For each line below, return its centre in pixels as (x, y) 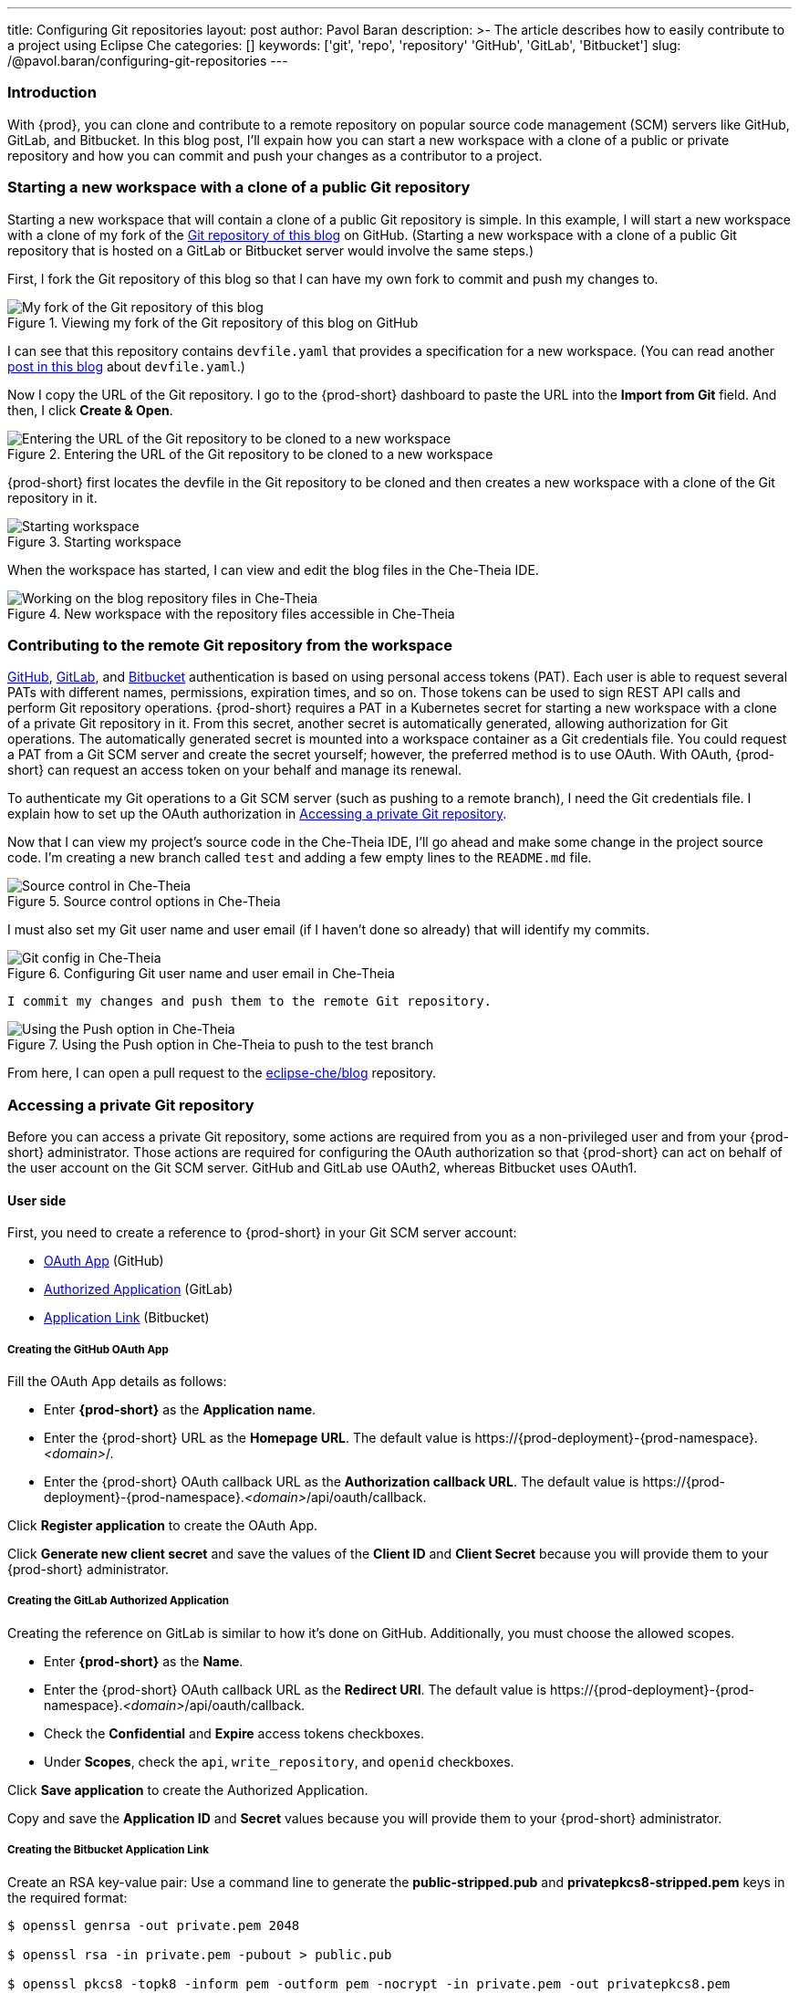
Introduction (52, 93)
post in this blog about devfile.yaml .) (126, 366)
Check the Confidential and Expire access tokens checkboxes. (234, 1733)
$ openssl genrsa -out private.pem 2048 (154, 1925)
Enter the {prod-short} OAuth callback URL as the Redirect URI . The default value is (296, 1689)
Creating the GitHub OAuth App (88, 1349)
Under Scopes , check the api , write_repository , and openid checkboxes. (279, 1761)
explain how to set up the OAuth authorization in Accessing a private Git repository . (257, 814)
